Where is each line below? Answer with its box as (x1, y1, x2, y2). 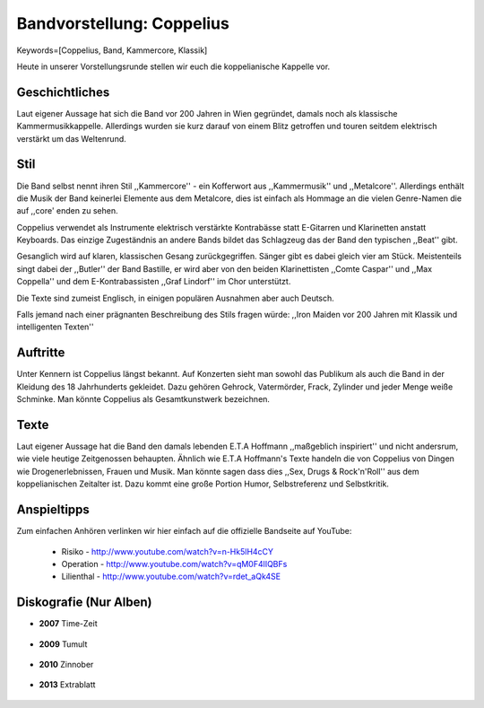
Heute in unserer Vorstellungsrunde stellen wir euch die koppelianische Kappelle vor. (16, 61, 331, 72)
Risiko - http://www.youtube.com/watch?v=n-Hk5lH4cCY (61, 546, 273, 556)
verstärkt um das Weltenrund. (16, 133, 127, 144)
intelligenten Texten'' (16, 321, 94, 332)
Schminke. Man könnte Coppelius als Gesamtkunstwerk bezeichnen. (16, 394, 271, 405)
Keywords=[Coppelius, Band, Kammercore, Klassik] (16, 45, 208, 56)
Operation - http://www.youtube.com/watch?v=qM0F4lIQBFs (61, 558, 288, 569)
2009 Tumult (39, 638, 88, 650)
